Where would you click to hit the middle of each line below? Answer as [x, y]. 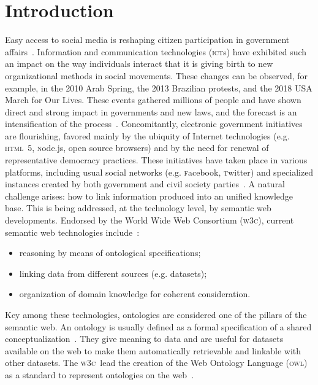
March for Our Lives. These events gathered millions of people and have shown [153, 100]
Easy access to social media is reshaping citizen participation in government [147, 40]
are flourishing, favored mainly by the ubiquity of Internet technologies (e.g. [147, 135]
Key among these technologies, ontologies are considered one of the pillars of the [156, 314]
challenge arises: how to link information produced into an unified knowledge [149, 196]
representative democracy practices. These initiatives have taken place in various [156, 160]
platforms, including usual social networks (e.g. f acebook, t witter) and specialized [159, 172]
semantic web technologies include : [72, 232]
